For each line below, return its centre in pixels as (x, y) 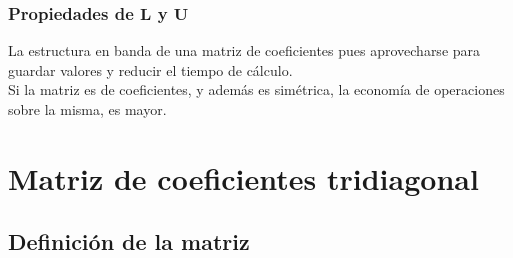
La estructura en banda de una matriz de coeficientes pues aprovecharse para (244, 50)
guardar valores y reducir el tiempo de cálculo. (150, 69)
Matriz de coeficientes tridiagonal (243, 177)
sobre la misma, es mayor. (87, 109)
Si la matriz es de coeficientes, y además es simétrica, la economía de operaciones (256, 89)
